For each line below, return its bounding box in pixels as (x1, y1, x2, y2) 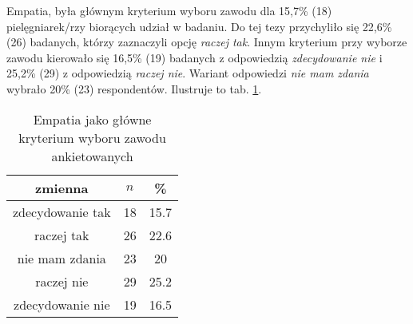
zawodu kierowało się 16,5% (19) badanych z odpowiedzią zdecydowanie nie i (6, 49, 383, 65)
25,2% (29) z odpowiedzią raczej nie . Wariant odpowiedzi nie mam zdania (6, 65, 369, 81)
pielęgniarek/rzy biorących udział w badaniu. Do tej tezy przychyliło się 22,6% (6, 18, 392, 34)
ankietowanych (51, 146, 133, 165)
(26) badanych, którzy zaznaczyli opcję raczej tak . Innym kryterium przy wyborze (6, 34, 407, 50)
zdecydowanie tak (13, 202, 111, 221)
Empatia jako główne (33, 109, 152, 128)
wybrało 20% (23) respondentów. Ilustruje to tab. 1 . (6, 80, 262, 97)
